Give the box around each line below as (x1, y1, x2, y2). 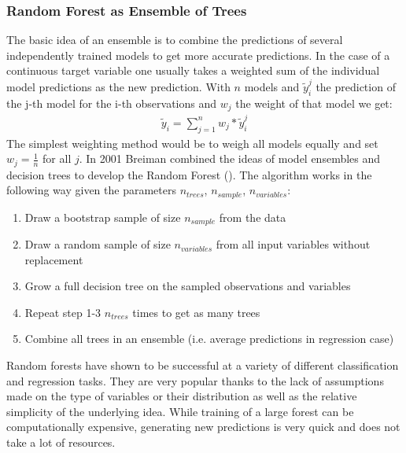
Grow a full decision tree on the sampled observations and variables (24, 278, 351, 294)
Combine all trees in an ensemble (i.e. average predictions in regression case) (24, 330, 394, 347)
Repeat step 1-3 (24, 304, 101, 320)
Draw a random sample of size (24, 236, 171, 252)
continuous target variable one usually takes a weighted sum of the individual (6, 62, 380, 79)
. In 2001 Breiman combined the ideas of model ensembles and (79, 150, 381, 167)
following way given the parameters (6, 182, 176, 198)
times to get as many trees (132, 304, 260, 320)
